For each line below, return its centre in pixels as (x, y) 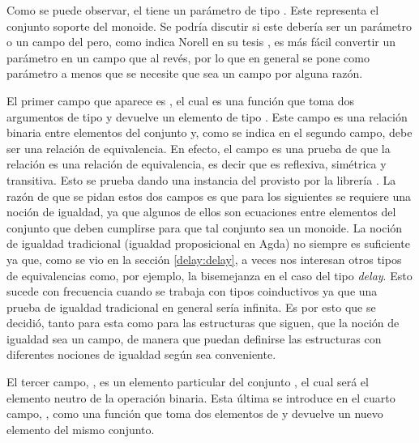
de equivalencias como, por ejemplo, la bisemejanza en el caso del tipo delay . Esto (209, 275)
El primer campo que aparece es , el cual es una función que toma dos (181, 100)
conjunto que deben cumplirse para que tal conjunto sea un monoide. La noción (205, 227)
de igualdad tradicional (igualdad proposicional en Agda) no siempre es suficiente (208, 243)
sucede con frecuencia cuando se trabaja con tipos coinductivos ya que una (192, 291)
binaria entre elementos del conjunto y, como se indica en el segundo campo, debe (209, 132)
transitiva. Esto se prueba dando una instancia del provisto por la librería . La (201, 179)
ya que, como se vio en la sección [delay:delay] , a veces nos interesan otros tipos (204, 259)
